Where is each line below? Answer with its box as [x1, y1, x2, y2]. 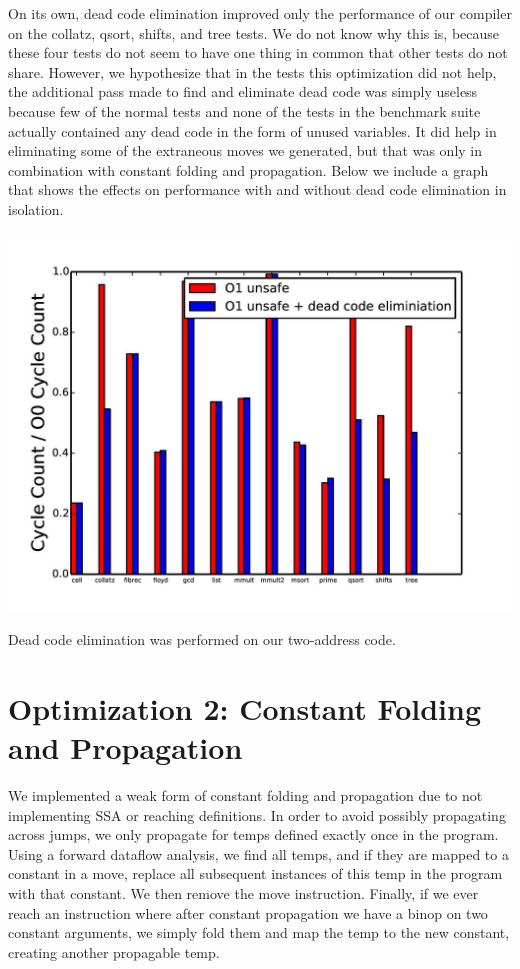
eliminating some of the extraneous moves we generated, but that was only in [8, 140, 483, 161]
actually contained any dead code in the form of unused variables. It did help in [8, 120, 497, 141]
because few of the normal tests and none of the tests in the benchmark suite [8, 100, 481, 121]
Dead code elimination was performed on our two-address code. [8, 629, 396, 650]
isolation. [8, 198, 64, 219]
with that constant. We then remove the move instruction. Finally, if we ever [8, 883, 479, 903]
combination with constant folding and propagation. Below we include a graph [8, 159, 489, 180]
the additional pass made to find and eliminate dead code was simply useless [8, 81, 478, 102]
